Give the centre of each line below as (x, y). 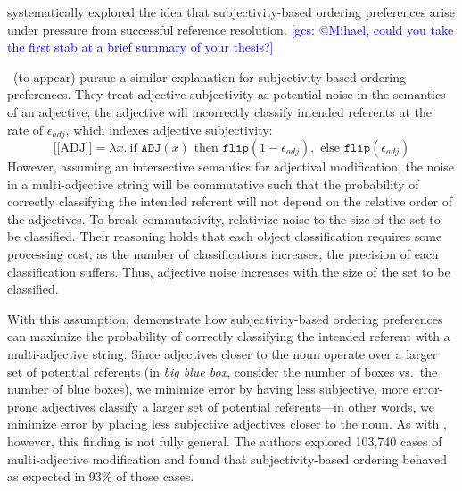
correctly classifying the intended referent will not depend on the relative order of (230, 201)
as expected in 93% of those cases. (101, 476)
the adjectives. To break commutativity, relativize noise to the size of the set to (224, 218)
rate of (25, 129)
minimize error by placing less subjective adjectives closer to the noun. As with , (227, 424)
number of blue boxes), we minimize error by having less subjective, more (208, 389)
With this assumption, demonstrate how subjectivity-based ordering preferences (225, 318)
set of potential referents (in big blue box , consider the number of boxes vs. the (223, 371)
